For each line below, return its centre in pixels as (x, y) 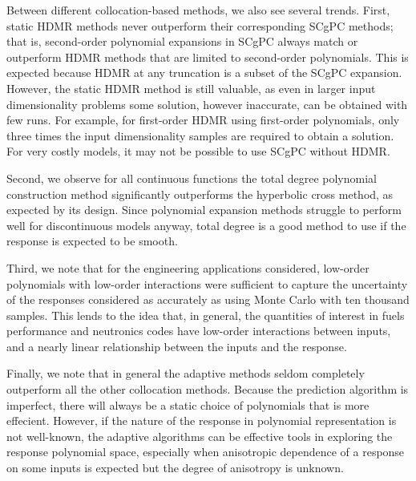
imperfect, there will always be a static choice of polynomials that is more (188, 404)
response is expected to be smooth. (92, 241)
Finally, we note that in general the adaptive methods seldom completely (186, 373)
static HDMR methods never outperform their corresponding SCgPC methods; (200, 25)
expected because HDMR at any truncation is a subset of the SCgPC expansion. (204, 73)
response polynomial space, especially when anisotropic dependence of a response (206, 452)
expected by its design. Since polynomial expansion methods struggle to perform (204, 210)
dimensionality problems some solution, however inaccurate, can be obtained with (207, 104)
